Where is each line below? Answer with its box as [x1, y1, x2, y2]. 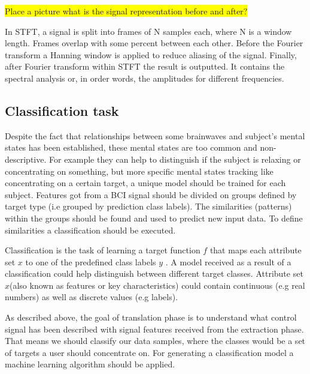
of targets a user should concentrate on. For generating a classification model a [5, 346, 294, 358]
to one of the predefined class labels [25, 255, 156, 268]
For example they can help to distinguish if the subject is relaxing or [49, 152, 301, 165]
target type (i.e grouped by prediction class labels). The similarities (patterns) [5, 200, 292, 213]
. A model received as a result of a [165, 255, 291, 268]
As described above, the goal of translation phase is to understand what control [5, 311, 297, 324]
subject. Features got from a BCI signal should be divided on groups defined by [5, 188, 297, 201]
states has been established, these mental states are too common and [5, 141, 257, 154]
